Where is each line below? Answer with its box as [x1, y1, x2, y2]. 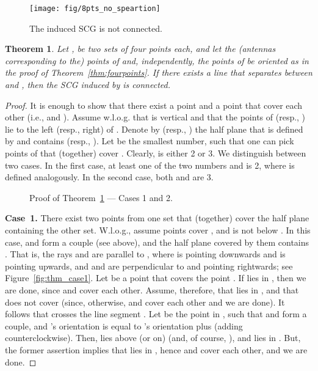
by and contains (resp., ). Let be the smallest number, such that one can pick [5, 134, 294, 147]
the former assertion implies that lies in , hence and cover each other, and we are [5, 343, 308, 356]
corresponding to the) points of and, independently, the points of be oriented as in [5, 54, 309, 67]
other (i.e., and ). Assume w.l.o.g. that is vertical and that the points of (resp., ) [5, 111, 306, 123]
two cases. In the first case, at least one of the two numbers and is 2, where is [5, 158, 295, 171]
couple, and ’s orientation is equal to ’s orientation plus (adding [5, 319, 243, 332]
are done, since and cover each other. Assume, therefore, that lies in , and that [5, 283, 299, 296]
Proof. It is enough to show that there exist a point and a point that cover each [5, 98, 303, 111]
